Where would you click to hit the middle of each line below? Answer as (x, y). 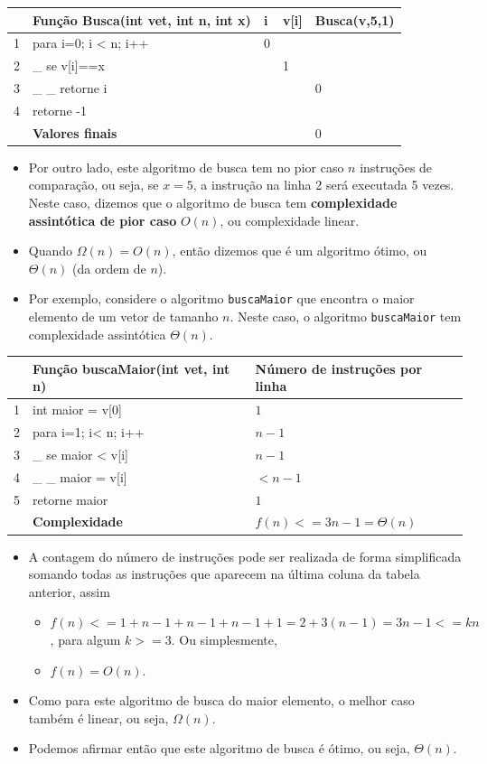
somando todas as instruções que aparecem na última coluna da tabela (224, 574)
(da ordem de (109, 268)
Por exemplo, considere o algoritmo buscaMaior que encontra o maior (221, 298)
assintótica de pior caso (103, 220)
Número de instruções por (339, 368)
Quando (51, 251)
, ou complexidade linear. (290, 220)
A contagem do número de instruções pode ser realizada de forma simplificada (245, 556)
